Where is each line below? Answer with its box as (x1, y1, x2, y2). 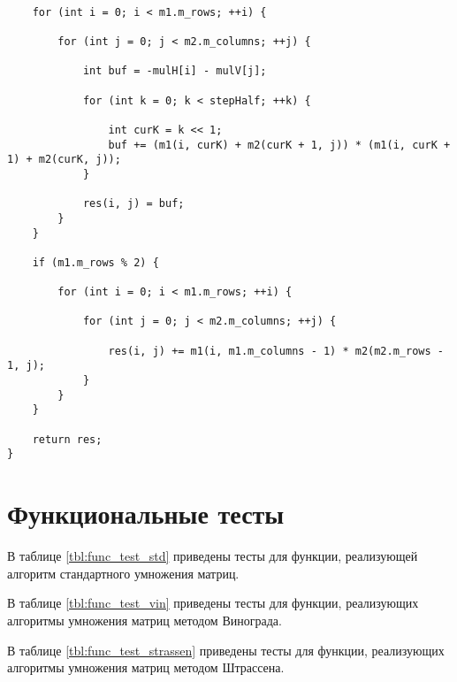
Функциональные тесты (7, 495, 285, 532)
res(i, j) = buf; (82, 197, 185, 211)
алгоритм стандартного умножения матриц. (7, 563, 240, 582)
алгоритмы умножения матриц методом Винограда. (7, 610, 282, 629)
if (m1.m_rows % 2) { (32, 256, 159, 269)
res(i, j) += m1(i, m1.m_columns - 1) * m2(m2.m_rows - (108, 344, 444, 357)
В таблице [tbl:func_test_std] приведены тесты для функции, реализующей (7, 547, 418, 565)
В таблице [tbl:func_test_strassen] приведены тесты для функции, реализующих (7, 640, 445, 659)
